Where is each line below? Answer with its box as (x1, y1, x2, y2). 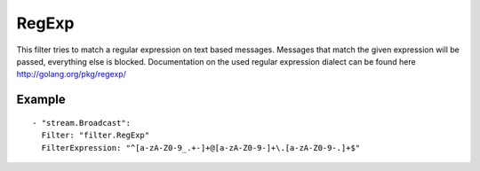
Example (16, 92, 66, 107)
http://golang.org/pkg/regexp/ (16, 69, 126, 80)
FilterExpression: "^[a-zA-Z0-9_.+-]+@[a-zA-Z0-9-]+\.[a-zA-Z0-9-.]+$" (41, 143, 361, 152)
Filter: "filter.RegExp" (41, 130, 150, 141)
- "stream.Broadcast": (32, 118, 132, 128)
